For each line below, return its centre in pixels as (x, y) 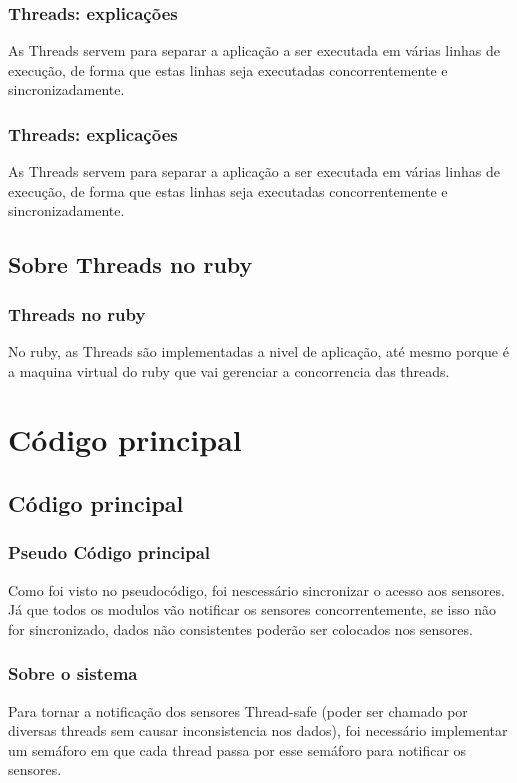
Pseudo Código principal (109, 552)
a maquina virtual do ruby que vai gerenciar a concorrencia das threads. (229, 370)
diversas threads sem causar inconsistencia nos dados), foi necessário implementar (258, 730)
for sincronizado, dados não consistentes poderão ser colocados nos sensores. (240, 628)
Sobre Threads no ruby (130, 264)
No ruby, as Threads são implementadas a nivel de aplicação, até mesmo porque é (258, 351)
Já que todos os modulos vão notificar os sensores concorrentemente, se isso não (252, 609)
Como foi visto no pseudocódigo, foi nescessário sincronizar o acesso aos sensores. (256, 589)
